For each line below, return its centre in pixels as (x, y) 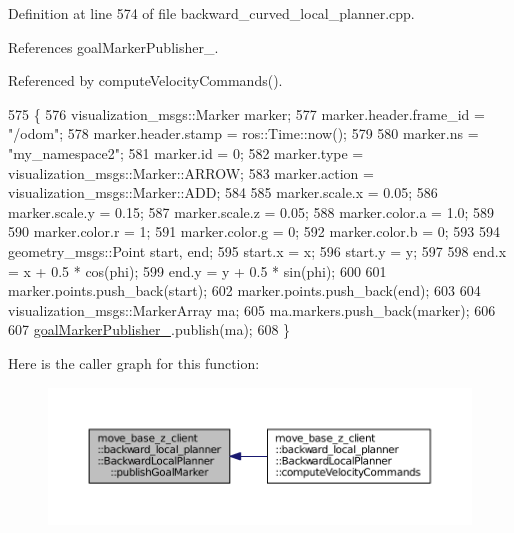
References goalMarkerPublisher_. (113, 46)
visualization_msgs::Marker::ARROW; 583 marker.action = (191, 172)
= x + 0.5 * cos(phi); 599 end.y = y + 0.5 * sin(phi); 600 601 (197, 270)
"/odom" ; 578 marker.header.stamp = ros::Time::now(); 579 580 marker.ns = (243, 133)
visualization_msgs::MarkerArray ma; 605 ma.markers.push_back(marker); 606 (252, 309)
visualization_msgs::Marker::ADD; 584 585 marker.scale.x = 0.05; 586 (223, 192)
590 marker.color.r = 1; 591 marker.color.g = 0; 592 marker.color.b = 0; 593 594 (254, 231)
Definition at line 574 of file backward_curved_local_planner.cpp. (211, 13)
